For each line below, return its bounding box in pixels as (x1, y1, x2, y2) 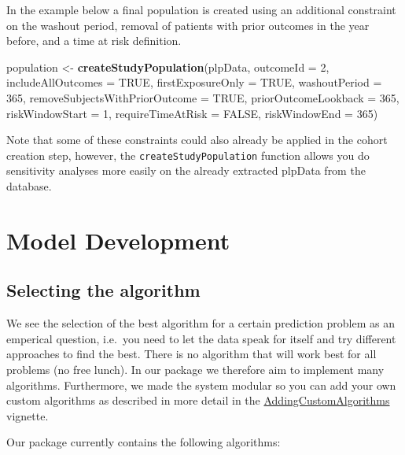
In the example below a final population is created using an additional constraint (6, 2, 396, 17)
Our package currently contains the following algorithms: (6, 434, 281, 450)
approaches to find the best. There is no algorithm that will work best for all (6, 346, 377, 362)
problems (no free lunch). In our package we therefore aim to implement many (6, 361, 385, 377)
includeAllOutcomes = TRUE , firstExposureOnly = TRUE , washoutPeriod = (6, 74, 382, 91)
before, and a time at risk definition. (6, 32, 182, 49)
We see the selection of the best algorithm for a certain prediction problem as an (6, 315, 395, 331)
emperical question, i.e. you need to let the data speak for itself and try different (6, 330, 396, 346)
